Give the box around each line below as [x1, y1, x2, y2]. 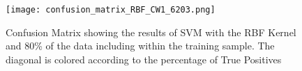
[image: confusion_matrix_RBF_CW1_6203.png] [6, 5, 216, 15]
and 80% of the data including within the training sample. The [6, 38, 275, 53]
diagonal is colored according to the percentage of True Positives [6, 52, 282, 66]
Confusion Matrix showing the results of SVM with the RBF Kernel [6, 24, 296, 39]
